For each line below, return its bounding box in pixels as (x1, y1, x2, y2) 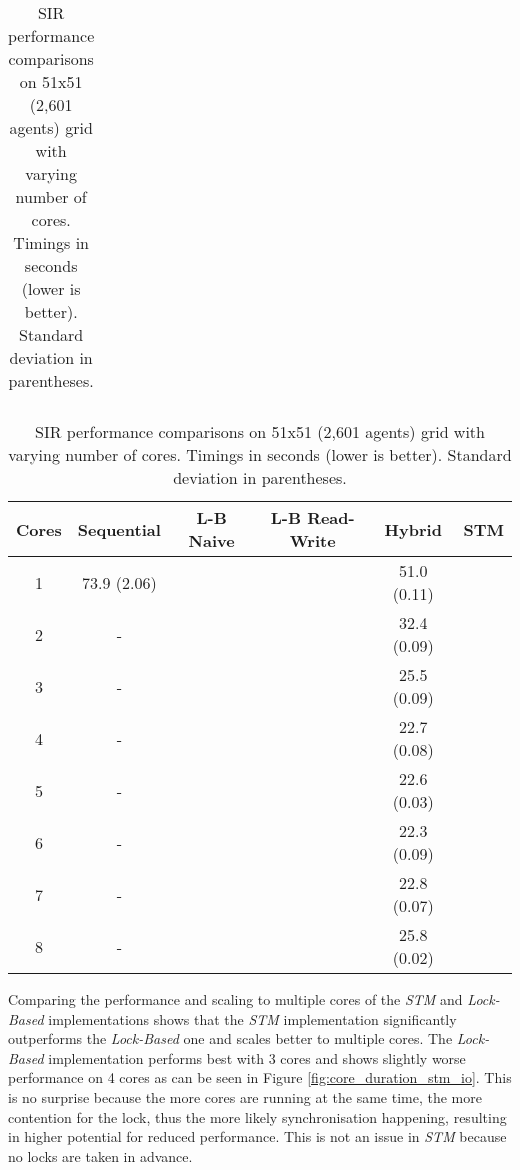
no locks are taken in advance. (8, 1145, 193, 1166)
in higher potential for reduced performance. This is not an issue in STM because (8, 1126, 507, 1147)
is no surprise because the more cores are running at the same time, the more (8, 1086, 482, 1107)
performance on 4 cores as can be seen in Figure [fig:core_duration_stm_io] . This (8, 1067, 512, 1088)
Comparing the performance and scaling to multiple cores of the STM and (8, 989, 463, 1009)
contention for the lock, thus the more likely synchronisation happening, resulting (8, 1106, 507, 1127)
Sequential (77, 517, 161, 541)
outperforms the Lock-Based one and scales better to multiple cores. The (8, 1028, 453, 1049)
